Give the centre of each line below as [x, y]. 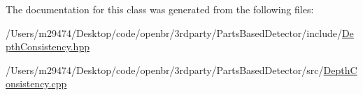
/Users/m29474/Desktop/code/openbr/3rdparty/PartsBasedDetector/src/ [165, 70]
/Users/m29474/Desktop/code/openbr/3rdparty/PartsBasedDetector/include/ [174, 32]
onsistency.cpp [36, 83]
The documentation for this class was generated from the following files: [160, 9]
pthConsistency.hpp [48, 46]
